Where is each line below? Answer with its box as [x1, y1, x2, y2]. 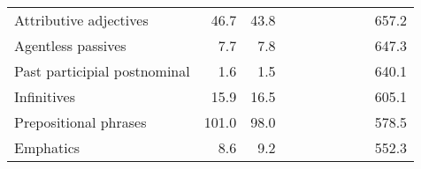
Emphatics [14, 137, 80, 158]
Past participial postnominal [14, 61, 190, 81]
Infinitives [14, 86, 75, 107]
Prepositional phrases [14, 112, 147, 132]
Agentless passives [14, 35, 126, 55]
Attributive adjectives [14, 10, 149, 30]
